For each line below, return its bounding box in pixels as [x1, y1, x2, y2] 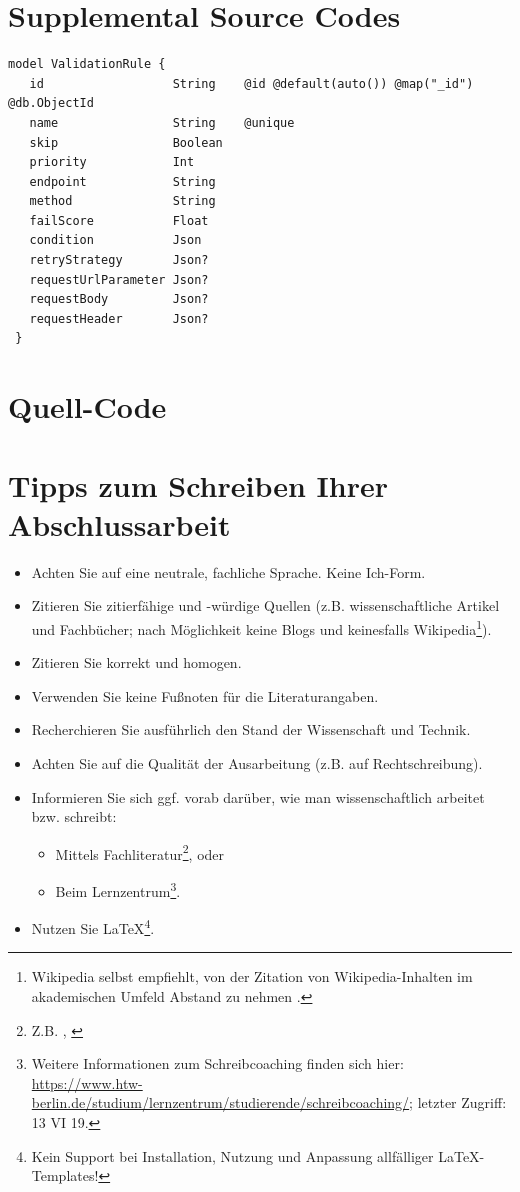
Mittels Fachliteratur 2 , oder [55, 840, 225, 864]
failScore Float [29, 213, 209, 228]
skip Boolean [29, 135, 223, 150]
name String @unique [29, 115, 295, 130]
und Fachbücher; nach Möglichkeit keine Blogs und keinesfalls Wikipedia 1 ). [31, 615, 492, 639]
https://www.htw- [31, 1072, 143, 1093]
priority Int [29, 155, 195, 170]
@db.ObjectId [8, 96, 94, 111]
